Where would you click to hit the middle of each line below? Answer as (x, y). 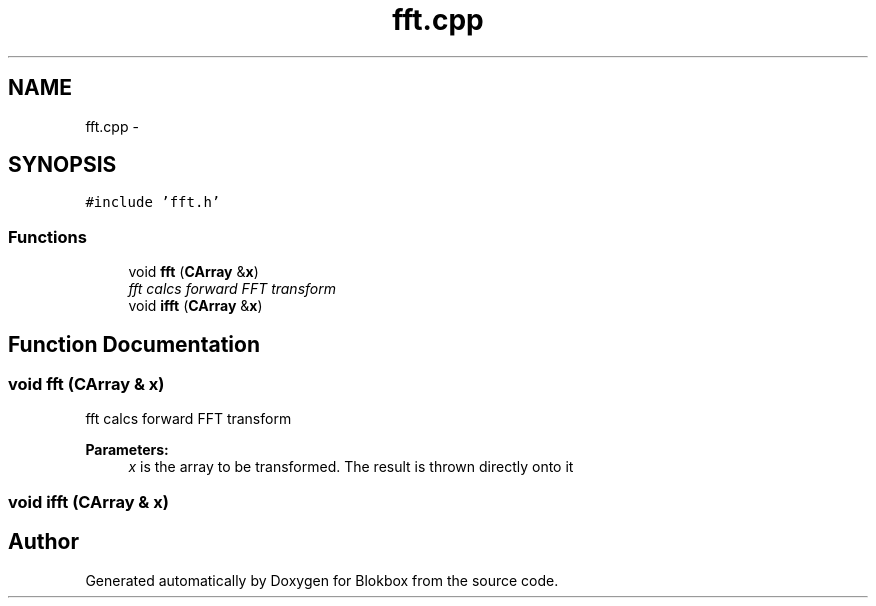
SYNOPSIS (62, 165)
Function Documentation (134, 344)
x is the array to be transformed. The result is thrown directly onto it (351, 467)
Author (43, 542)
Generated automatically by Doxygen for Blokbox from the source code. (322, 580)
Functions (47, 236)
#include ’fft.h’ (153, 202)
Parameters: (127, 450)
